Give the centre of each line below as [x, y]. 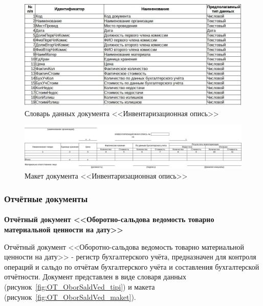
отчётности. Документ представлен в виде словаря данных [95, 277]
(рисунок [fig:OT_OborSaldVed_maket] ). [70, 297]
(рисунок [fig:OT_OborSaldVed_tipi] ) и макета [80, 286]
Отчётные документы [46, 198]
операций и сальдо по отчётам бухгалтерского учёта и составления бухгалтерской [132, 266]
